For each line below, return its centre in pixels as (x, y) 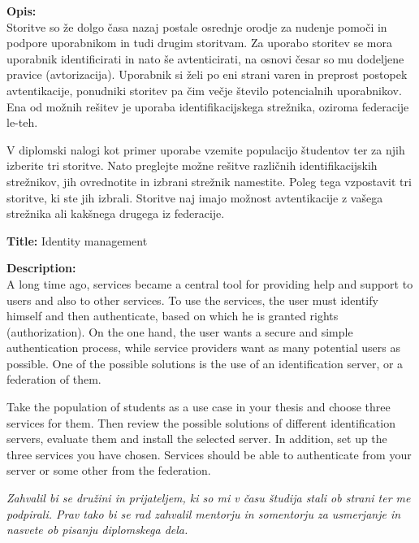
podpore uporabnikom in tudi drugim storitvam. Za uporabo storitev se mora (200, 43)
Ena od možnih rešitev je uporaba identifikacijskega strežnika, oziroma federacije (208, 106)
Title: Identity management (77, 240)
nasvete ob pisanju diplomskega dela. (97, 530)
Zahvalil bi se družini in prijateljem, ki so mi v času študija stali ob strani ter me (209, 498)
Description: (41, 268)
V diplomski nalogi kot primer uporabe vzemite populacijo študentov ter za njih (206, 149)
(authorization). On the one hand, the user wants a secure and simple (180, 331)
